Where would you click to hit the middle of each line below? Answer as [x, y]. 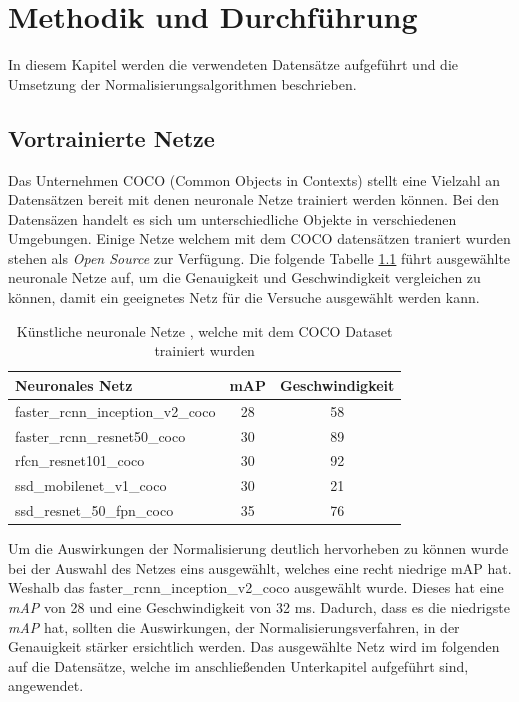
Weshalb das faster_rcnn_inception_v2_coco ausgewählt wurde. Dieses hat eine [256, 587]
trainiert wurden [204, 350]
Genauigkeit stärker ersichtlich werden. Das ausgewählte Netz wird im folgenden [254, 646]
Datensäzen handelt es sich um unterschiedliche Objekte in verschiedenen [232, 218]
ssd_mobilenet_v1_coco [91, 485]
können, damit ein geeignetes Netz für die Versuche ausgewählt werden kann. [244, 297]
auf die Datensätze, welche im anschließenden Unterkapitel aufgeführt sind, [238, 665]
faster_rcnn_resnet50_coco [100, 435]
